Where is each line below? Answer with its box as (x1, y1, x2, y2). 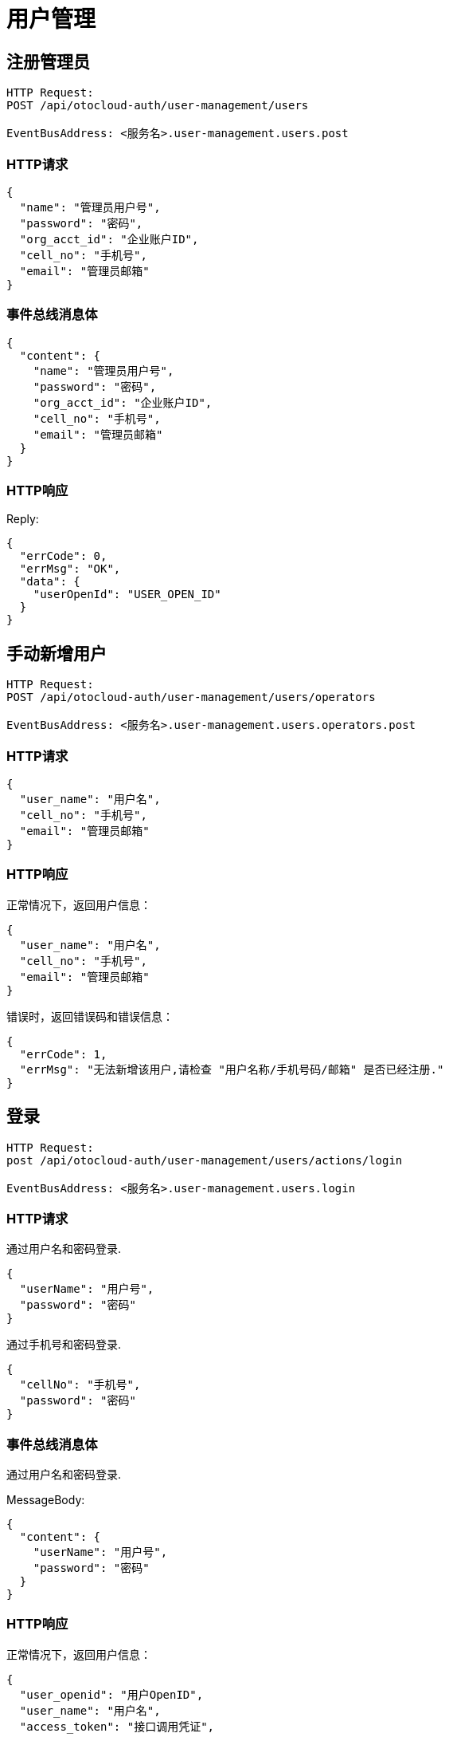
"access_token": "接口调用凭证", (19, 1719, 215, 1733)
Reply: (6, 512, 39, 526)
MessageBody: (6, 1493, 85, 1507)
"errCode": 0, (19, 549, 107, 563)
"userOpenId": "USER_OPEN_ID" (33, 588, 221, 601)
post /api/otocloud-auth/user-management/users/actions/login (6, 1153, 403, 1167)
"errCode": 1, (19, 1047, 107, 1061)
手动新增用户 (6, 643, 107, 664)
